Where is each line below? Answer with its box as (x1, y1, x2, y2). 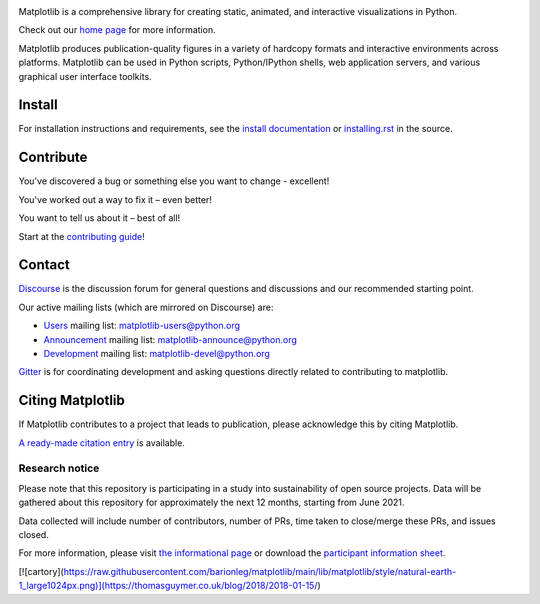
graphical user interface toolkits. (18, 70, 152, 82)
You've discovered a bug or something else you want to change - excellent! (18, 175, 330, 187)
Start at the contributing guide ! (18, 230, 145, 242)
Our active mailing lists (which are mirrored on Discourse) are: (18, 301, 274, 313)
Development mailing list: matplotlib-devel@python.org (43, 348, 270, 360)
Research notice (18, 461, 100, 475)
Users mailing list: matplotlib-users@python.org (43, 320, 240, 332)
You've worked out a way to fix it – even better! (18, 193, 212, 205)
